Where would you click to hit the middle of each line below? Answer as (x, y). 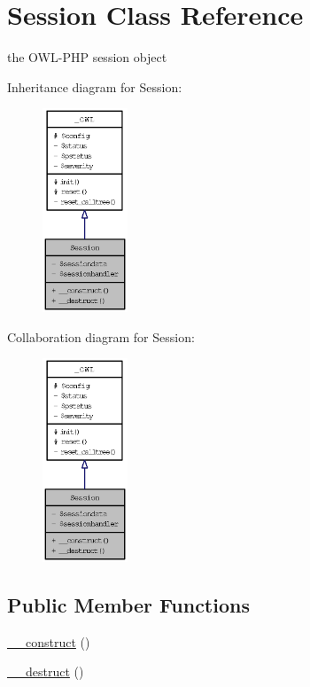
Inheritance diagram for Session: (95, 86)
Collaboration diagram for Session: (101, 336)
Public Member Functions (128, 604)
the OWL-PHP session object (87, 57)
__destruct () (46, 671)
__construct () (49, 641)
